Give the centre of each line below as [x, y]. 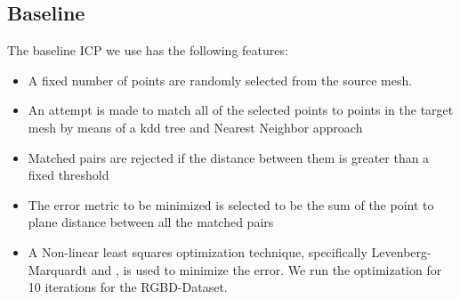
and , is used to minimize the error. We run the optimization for [266, 269]
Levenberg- [401, 251]
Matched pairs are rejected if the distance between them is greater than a [229, 157]
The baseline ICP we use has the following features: [148, 50]
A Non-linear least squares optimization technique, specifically [198, 251]
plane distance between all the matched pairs [151, 222]
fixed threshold [69, 175]
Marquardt [58, 269]
